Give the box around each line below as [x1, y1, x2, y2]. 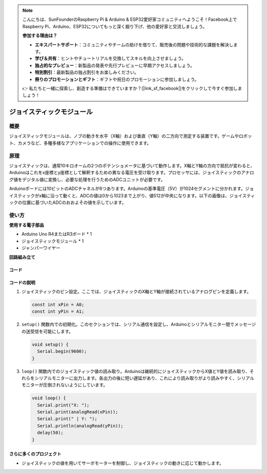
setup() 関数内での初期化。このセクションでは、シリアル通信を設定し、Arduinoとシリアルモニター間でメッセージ [21, 322, 256, 328]
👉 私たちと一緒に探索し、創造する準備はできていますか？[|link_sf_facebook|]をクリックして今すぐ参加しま [22, 85, 242, 91]
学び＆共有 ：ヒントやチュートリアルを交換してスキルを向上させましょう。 [35, 55, 186, 61]
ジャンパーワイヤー [21, 245, 60, 251]
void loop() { [32, 395, 66, 401]
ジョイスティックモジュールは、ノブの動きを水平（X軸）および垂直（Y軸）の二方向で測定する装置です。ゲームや [9, 133, 239, 139]
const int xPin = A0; [32, 302, 85, 308]
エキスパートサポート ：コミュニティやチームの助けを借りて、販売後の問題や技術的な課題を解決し [35, 42, 233, 47]
